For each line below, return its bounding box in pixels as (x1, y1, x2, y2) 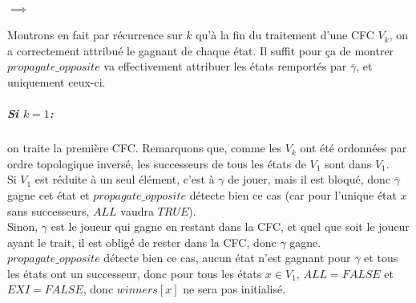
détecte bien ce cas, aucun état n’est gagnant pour (103, 249, 351, 266)
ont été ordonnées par (300, 139, 407, 156)
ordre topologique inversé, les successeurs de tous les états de (7, 155, 306, 172)
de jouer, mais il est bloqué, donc (228, 171, 391, 188)
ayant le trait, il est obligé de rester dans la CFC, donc (7, 233, 277, 250)
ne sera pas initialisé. (183, 281, 286, 297)
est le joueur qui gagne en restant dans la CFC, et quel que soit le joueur (50, 218, 410, 235)
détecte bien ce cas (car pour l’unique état (189, 186, 398, 203)
